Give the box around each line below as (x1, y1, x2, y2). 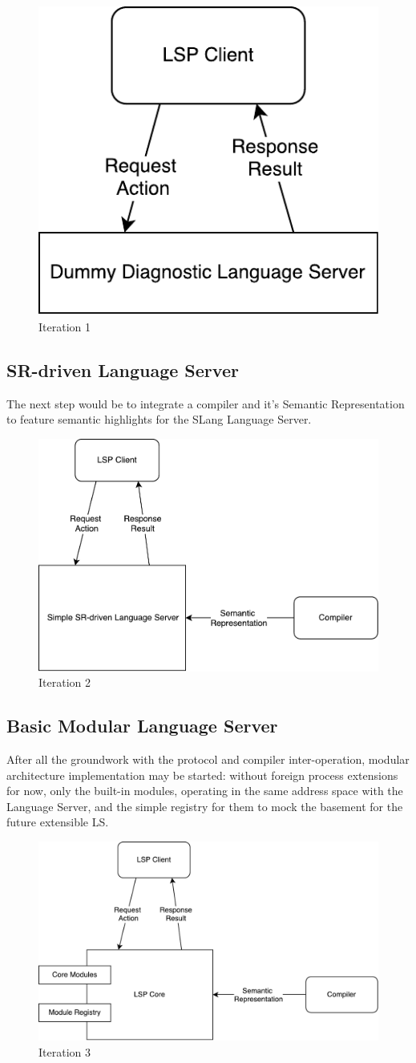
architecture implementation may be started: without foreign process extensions (6, 766, 398, 783)
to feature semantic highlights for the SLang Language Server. (6, 411, 312, 428)
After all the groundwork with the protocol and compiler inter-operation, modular (6, 751, 410, 768)
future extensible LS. (6, 813, 109, 830)
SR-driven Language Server (6, 358, 239, 383)
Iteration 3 (38, 1044, 91, 1061)
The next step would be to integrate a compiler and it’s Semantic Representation (6, 395, 405, 412)
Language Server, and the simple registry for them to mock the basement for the (6, 797, 403, 814)
